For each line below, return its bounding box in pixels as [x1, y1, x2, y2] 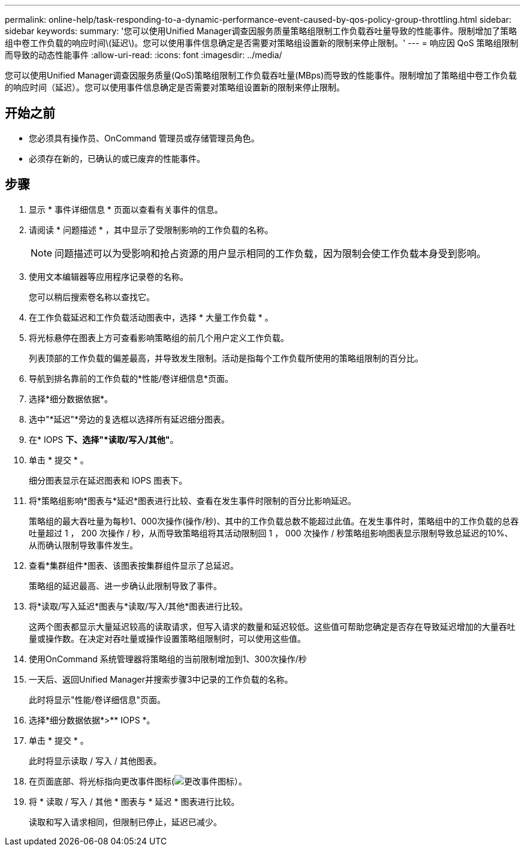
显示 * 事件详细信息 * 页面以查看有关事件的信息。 [29, 204, 223, 215]
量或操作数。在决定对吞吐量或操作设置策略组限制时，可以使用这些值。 [29, 633, 306, 644]
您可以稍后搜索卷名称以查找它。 [29, 291, 155, 302]
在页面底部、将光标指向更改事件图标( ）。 [29, 775, 248, 786]
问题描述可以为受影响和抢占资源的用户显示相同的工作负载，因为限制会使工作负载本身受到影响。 [55, 247, 487, 259]
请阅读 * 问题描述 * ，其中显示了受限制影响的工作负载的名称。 [29, 224, 273, 235]
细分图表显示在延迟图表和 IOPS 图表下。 [29, 475, 188, 485]
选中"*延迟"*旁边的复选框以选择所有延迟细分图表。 [29, 414, 230, 424]
